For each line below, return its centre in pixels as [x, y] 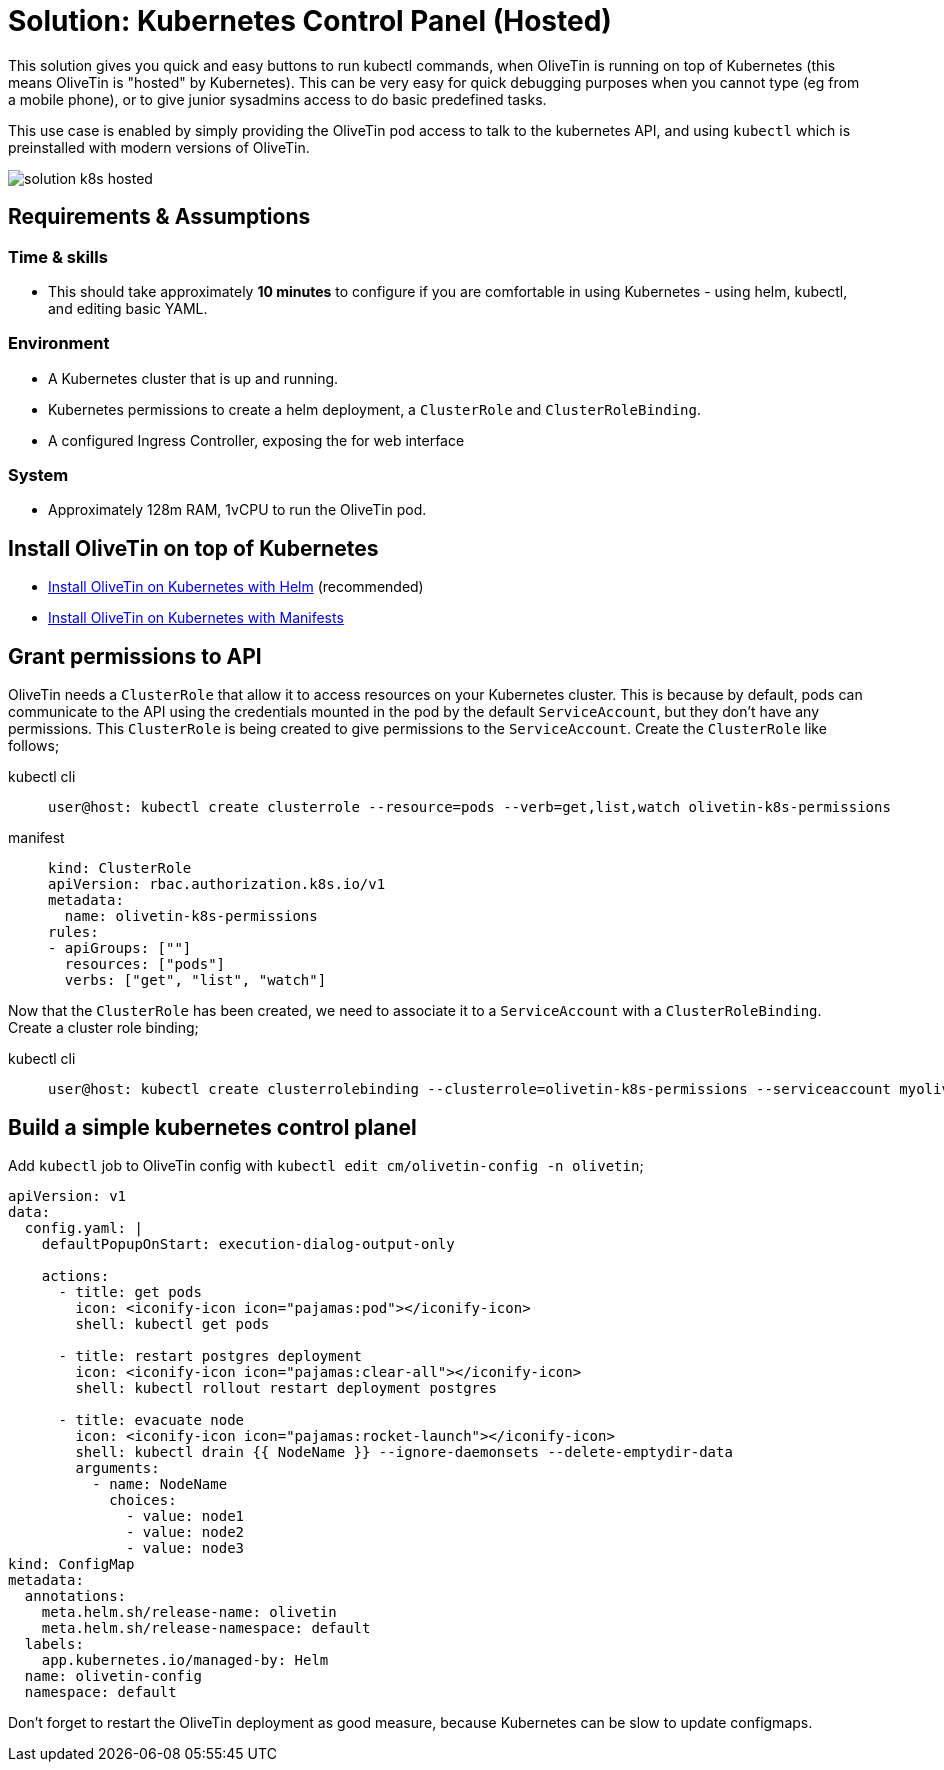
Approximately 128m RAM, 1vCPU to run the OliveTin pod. [237, 510]
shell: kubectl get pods [172, 1324]
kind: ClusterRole [120, 868]
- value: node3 [185, 1548]
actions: [75, 1276]
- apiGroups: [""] [120, 948]
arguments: [117, 1468]
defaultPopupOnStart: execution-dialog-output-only [248, 1244]
